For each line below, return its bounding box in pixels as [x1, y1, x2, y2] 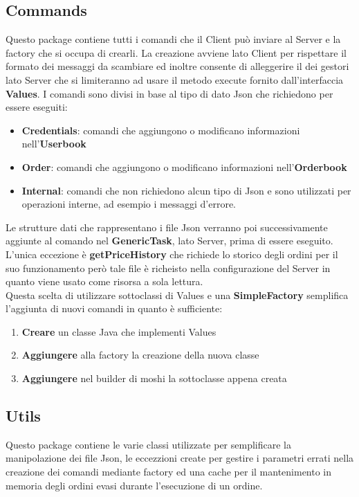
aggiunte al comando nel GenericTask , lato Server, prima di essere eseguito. [6, 233, 333, 248]
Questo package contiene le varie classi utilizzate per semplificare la [6, 437, 291, 451]
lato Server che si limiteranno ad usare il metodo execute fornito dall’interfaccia [6, 72, 344, 87]
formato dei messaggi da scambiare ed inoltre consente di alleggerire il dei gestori [6, 59, 349, 73]
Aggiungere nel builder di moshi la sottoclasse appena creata [21, 371, 287, 386]
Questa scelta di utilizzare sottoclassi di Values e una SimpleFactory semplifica [6, 287, 349, 302]
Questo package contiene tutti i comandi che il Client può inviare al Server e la [6, 32, 341, 46]
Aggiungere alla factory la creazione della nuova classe [21, 347, 259, 362]
